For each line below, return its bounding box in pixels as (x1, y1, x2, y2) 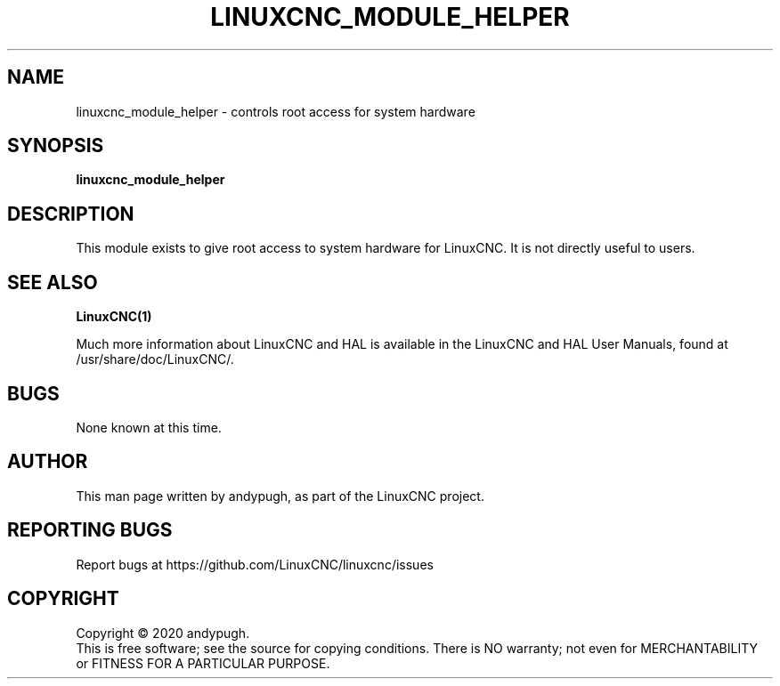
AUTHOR (7, 450, 88, 473)
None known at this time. (76, 419, 222, 435)
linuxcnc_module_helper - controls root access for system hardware (76, 103, 475, 119)
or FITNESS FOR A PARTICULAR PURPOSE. (76, 655, 330, 671)
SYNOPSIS (7, 134, 104, 157)
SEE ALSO (7, 270, 98, 294)
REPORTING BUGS (7, 519, 173, 542)
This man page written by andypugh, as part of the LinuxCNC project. (76, 488, 484, 504)
